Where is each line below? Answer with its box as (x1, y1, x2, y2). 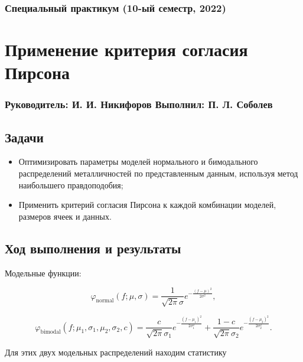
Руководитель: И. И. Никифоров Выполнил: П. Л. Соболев (5, 97, 273, 112)
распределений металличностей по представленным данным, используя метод (18, 167, 298, 180)
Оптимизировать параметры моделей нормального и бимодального (18, 155, 258, 168)
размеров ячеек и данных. (18, 210, 112, 222)
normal (96, 298, 114, 304)
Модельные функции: (5, 266, 82, 279)
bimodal (40, 329, 61, 335)
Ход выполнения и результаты (5, 239, 181, 257)
